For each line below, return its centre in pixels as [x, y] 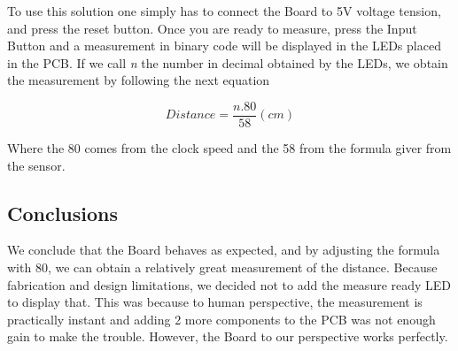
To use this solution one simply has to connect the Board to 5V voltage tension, [224, 11]
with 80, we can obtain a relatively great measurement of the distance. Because [222, 267]
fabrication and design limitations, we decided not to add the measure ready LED [229, 284]
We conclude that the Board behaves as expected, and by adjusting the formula [224, 250]
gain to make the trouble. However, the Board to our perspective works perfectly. [228, 336]
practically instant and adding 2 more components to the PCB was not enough [221, 319]
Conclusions [63, 213]
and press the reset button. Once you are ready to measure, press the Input [212, 28]
